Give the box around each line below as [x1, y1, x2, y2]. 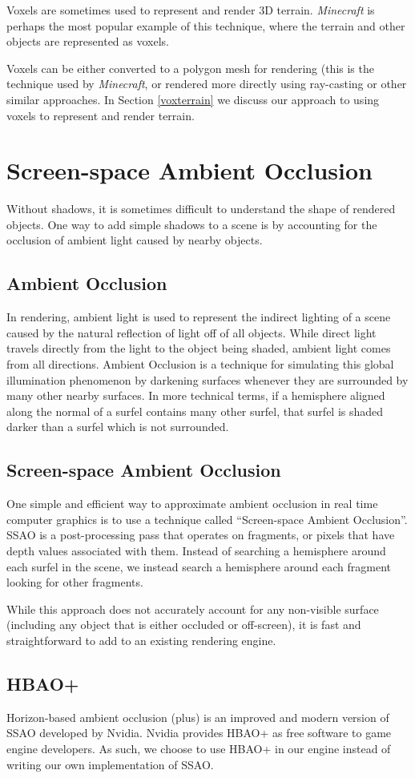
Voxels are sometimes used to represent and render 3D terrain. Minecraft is [6, 2, 375, 18]
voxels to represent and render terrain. [6, 107, 195, 123]
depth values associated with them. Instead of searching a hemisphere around [6, 542, 386, 558]
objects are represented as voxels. [6, 33, 169, 50]
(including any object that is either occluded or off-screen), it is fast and [6, 616, 361, 633]
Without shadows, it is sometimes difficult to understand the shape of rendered [6, 200, 396, 217]
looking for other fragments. [6, 574, 143, 591]
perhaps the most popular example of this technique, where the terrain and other [6, 17, 405, 34]
